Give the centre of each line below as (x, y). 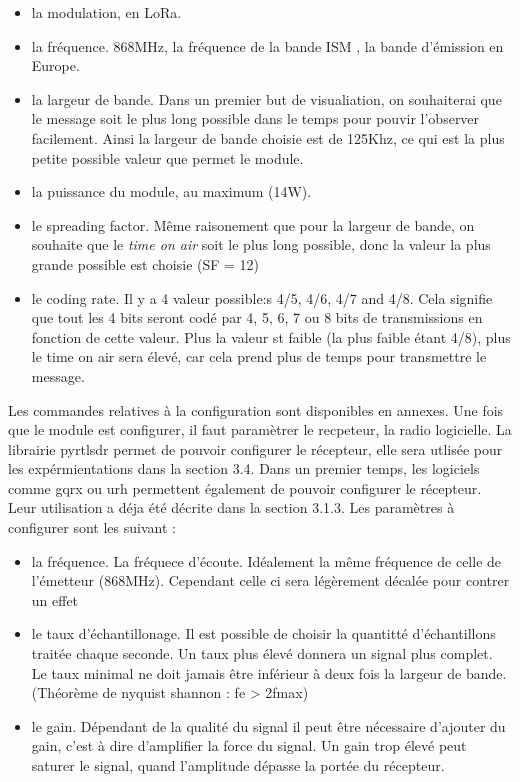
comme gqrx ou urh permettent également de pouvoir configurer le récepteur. (245, 487)
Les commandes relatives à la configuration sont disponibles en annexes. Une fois (256, 409)
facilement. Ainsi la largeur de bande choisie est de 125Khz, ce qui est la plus (268, 137)
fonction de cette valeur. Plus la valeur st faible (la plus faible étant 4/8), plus (271, 336)
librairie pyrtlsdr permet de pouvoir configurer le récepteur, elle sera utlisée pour (255, 448)
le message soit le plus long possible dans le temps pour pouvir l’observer (255, 118)
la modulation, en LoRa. (106, 12)
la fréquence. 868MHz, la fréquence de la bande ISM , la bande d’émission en (267, 45)
